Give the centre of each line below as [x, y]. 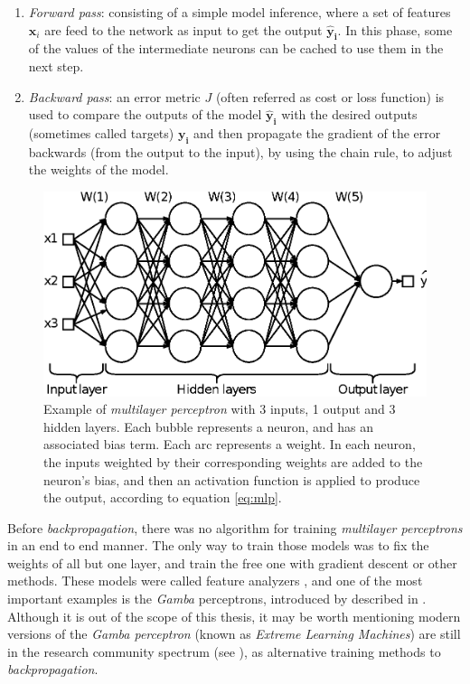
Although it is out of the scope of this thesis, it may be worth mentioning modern [234, 616]
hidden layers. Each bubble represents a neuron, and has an [209, 426]
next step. [56, 66]
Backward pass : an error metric [114, 96]
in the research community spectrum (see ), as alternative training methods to [224, 651]
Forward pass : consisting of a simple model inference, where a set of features [240, 12]
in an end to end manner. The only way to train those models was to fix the [218, 545]
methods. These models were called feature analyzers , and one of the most [215, 581]
